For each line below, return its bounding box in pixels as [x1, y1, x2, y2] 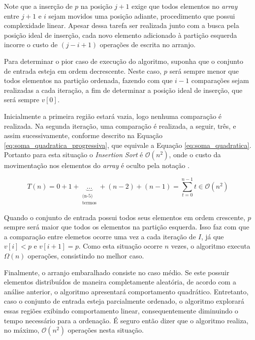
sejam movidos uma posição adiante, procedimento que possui [48, 10, 235, 21]
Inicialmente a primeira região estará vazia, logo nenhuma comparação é [4, 111, 222, 121]
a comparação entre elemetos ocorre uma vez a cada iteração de [4, 231, 196, 241]
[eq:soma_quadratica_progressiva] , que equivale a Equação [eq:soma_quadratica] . [4, 140, 252, 150]
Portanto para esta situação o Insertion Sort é [4, 149, 143, 160]
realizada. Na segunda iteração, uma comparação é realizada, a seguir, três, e [4, 120, 236, 131]
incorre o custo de [4, 39, 58, 50]
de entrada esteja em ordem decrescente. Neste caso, [4, 65, 161, 76]
